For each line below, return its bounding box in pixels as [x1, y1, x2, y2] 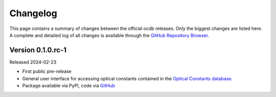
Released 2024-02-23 [9, 59, 57, 65]
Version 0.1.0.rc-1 [9, 46, 66, 54]
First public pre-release [22, 69, 72, 75]
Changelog [9, 8, 57, 19]
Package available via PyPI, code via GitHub [22, 83, 115, 89]
